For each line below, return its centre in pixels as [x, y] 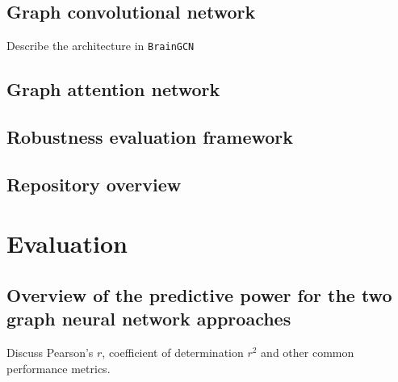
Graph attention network [113, 89]
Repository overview [94, 184]
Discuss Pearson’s [50, 353]
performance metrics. [59, 368]
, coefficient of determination [173, 353]
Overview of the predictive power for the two [199, 294]
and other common [308, 353]
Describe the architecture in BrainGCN [101, 46]
